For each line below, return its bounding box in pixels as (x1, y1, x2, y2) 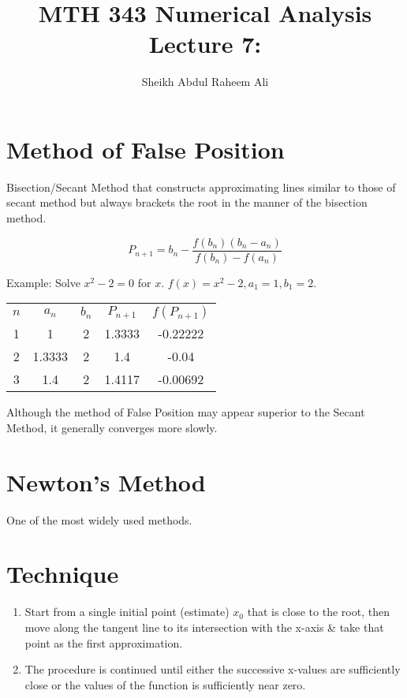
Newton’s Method (6, 465, 206, 498)
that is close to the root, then (247, 603, 390, 620)
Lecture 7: (148, 28, 262, 60)
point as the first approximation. (24, 634, 183, 651)
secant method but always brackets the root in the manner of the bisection (6, 194, 368, 211)
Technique (6, 558, 119, 590)
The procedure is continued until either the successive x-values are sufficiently (24, 661, 401, 677)
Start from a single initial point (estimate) (24, 603, 230, 620)
